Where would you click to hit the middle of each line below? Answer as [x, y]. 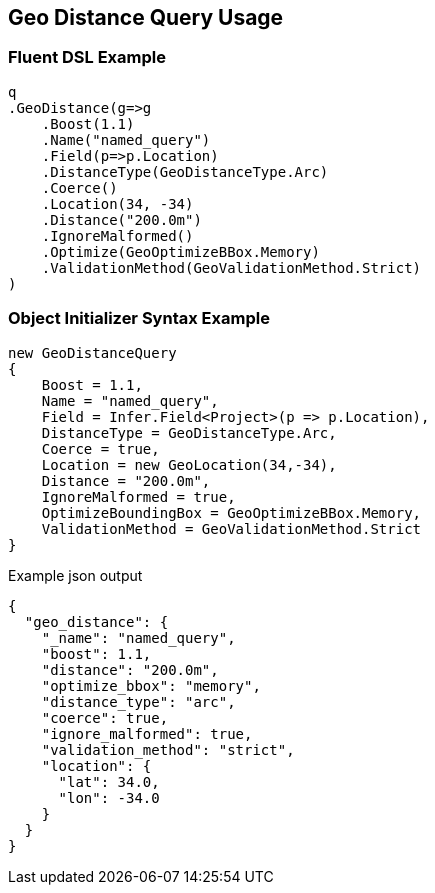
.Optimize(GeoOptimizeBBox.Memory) [180, 251]
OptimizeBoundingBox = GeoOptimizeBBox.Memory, [231, 512]
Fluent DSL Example [87, 57]
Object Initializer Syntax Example [139, 318]
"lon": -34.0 [109, 797]
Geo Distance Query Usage [146, 17]
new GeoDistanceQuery [92, 352]
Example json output [75, 575]
